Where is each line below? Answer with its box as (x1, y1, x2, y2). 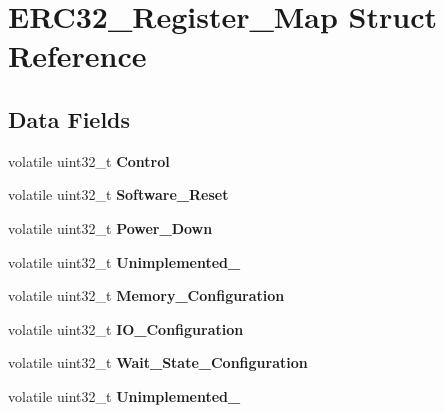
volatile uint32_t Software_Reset (8, 184, 229, 205)
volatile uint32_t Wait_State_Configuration (8, 352, 308, 373)
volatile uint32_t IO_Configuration (8, 318, 244, 339)
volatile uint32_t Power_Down (8, 217, 213, 238)
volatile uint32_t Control (8, 150, 170, 171)
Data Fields (8, 103, 131, 134)
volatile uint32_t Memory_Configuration (8, 285, 285, 306)
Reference (8, 35, 147, 76)
